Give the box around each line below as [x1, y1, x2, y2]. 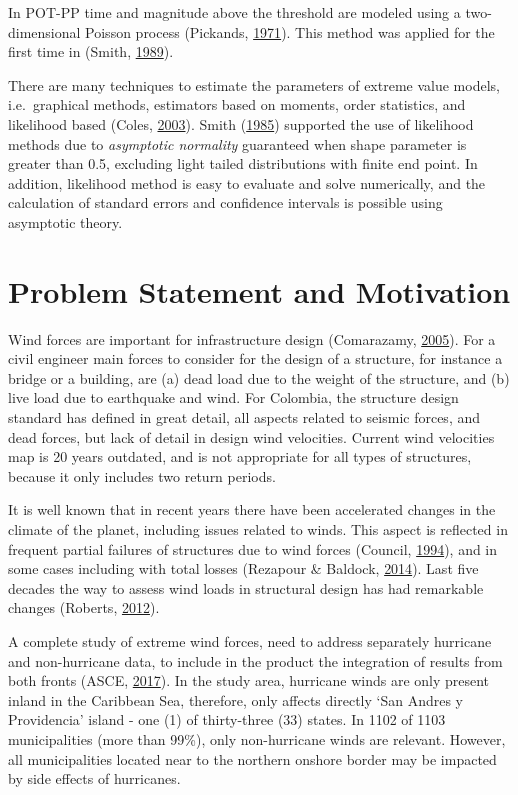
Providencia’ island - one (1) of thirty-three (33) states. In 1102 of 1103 [8, 709, 446, 730]
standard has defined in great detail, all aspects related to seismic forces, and [8, 407, 481, 428]
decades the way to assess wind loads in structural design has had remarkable [8, 577, 484, 598]
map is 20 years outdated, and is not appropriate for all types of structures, [8, 446, 472, 467]
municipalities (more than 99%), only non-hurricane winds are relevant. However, [8, 728, 506, 749]
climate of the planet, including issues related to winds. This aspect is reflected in [8, 519, 508, 539]
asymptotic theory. [8, 211, 123, 232]
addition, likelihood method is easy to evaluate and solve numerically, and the [8, 172, 486, 193]
